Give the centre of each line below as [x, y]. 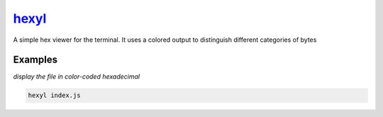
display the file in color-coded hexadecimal [77, 77]
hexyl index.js [54, 95]
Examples [35, 60]
